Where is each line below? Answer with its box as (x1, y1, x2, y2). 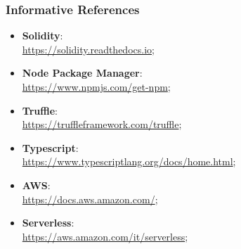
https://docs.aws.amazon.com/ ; (22, 191, 158, 206)
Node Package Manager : (22, 65, 143, 80)
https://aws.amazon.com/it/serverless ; (22, 229, 188, 243)
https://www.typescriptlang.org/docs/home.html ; (22, 154, 236, 169)
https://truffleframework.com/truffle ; (22, 117, 182, 132)
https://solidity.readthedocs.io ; (22, 41, 155, 56)
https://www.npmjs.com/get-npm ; (22, 79, 171, 94)
